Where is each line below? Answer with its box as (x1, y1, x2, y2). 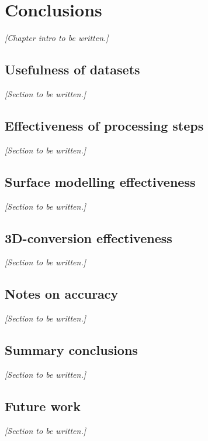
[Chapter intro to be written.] (5, 32, 109, 44)
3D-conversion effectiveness (5, 228, 172, 247)
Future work (5, 396, 81, 415)
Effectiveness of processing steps (5, 116, 204, 134)
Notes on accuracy (5, 285, 119, 303)
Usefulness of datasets (5, 60, 140, 78)
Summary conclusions (5, 341, 138, 359)
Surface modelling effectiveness (5, 172, 196, 190)
